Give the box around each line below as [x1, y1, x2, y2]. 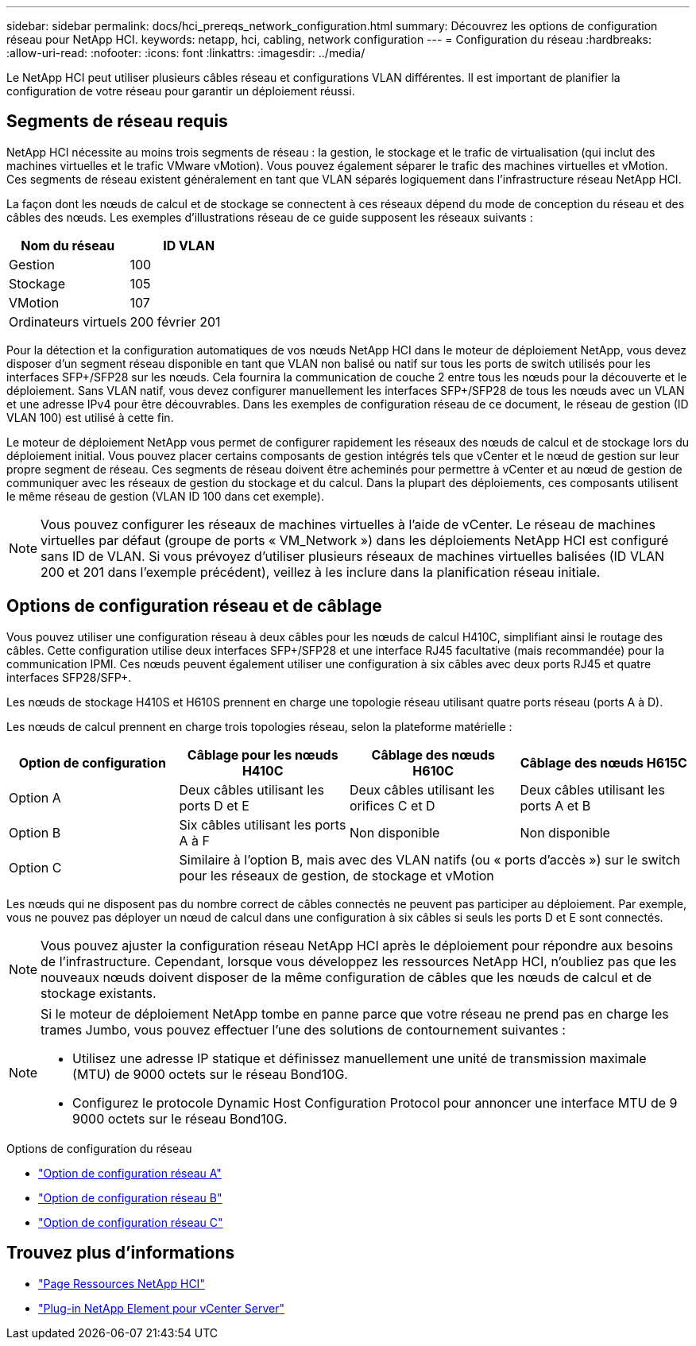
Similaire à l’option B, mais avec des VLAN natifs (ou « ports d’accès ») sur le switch [179, 851, 681, 868]
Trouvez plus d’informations [6, 1243, 235, 1263]
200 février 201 [130, 313, 221, 330]
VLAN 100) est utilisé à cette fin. [6, 410, 174, 424]
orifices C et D [350, 797, 435, 814]
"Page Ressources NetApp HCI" [38, 1276, 205, 1290]
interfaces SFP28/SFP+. [6, 670, 132, 684]
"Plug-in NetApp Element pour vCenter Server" [38, 1301, 284, 1315]
